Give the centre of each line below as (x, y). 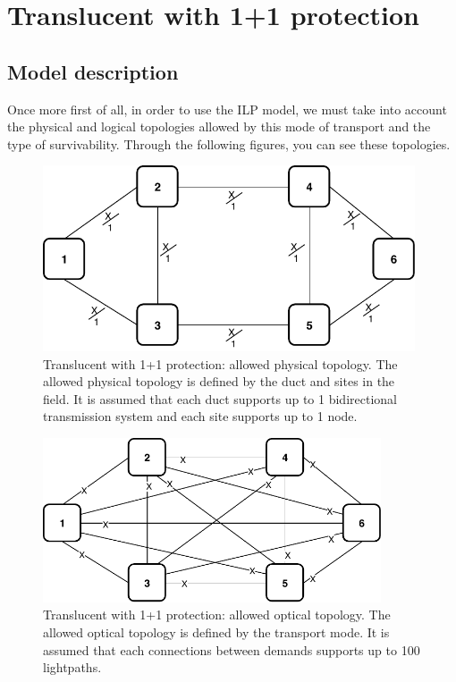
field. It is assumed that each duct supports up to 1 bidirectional (220, 398)
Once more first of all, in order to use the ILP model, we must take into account (227, 109)
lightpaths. (72, 667)
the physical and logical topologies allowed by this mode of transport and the (219, 126)
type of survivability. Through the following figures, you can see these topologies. (229, 143)
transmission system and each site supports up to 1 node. (200, 416)
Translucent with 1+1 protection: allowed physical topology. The (220, 363)
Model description (93, 71)
